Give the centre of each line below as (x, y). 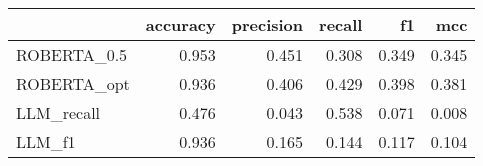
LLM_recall (58, 112)
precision (267, 24)
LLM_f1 (46, 141)
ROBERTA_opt (73, 83)
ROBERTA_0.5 (72, 54)
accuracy (180, 24)
